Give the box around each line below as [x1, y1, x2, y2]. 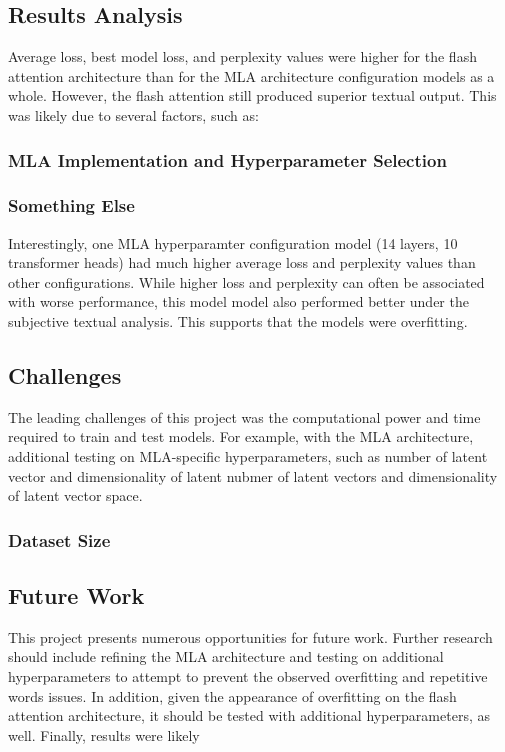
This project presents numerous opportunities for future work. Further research [8, 626, 493, 647]
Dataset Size [8, 527, 111, 552]
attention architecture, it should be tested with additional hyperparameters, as [8, 705, 490, 726]
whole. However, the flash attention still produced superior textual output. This [8, 85, 497, 106]
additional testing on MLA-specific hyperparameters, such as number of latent [8, 446, 488, 466]
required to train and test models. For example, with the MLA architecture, [8, 426, 474, 447]
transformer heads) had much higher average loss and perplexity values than [8, 252, 476, 273]
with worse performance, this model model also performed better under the [8, 291, 469, 312]
